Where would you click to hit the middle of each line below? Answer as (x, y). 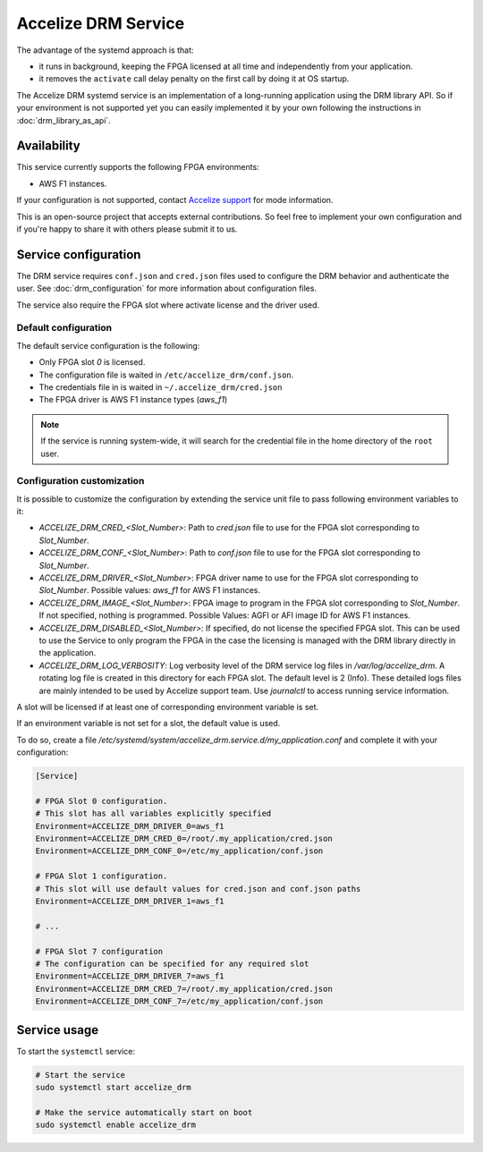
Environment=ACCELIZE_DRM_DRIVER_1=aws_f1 (130, 901)
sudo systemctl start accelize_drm (113, 1087)
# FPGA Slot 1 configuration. (102, 876)
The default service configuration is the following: (108, 345)
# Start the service (80, 1075)
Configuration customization (80, 481)
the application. (68, 653)
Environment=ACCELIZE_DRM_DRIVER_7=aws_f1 (130, 976)
